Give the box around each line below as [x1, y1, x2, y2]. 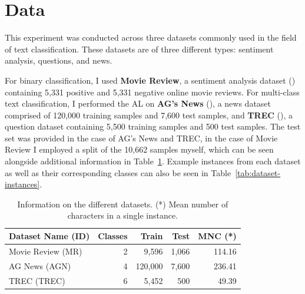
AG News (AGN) [9, 259, 71, 272]
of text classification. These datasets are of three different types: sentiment [5, 42, 274, 55]
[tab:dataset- [235, 166, 281, 179]
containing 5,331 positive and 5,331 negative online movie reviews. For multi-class [5, 85, 300, 98]
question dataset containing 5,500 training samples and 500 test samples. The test [5, 120, 301, 133]
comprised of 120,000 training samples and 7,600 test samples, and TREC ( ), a [5, 108, 293, 121]
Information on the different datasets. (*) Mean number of [17, 197, 228, 210]
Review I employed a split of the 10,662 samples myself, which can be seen [5, 143, 274, 156]
